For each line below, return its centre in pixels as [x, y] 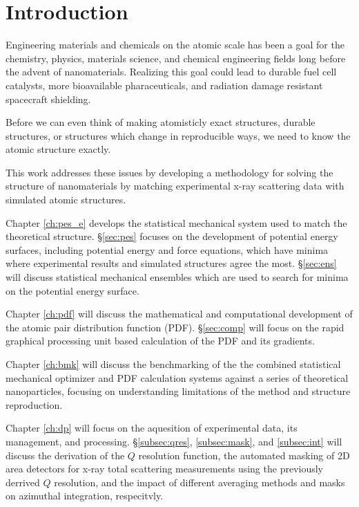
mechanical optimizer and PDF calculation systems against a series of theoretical [177, 377]
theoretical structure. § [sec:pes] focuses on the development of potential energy [172, 236]
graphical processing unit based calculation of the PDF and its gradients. [160, 341]
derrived [23, 482]
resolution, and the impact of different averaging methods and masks [200, 482]
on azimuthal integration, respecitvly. [85, 496]
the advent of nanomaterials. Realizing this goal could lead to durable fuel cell [171, 72]
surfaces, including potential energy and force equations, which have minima [167, 249]
